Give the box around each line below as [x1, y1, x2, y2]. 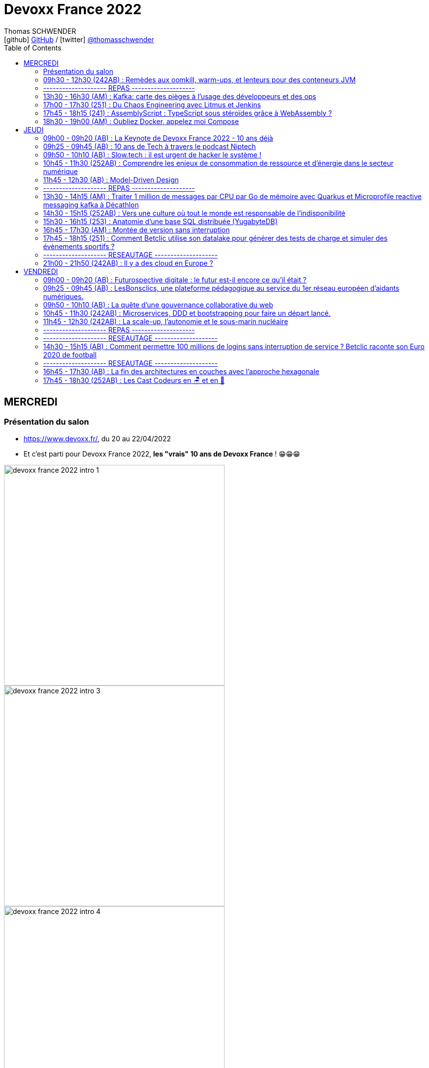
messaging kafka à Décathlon [43, 200, 139, 209]
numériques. [43, 292, 84, 301]
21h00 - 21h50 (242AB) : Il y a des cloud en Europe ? [43, 258, 213, 267]
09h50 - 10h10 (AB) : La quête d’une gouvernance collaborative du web [43, 300, 274, 309]
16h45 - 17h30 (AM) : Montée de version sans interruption [43, 225, 230, 234]
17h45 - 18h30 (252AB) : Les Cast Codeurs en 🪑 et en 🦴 [43, 376, 225, 384]
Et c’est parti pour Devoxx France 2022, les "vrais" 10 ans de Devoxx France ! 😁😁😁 [24, 449, 301, 458]
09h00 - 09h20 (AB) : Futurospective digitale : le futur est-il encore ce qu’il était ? [43, 275, 307, 284]
